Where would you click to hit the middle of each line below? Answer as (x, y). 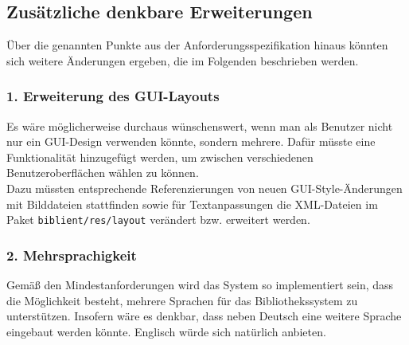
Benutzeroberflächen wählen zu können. (103, 172)
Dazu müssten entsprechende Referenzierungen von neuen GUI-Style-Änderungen (204, 188)
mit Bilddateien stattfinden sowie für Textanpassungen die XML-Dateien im (192, 204)
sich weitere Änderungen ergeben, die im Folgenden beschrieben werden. (183, 60)
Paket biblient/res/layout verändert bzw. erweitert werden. (158, 220)
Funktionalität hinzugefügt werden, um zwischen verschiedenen (160, 157)
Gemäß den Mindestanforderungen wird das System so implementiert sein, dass (200, 285)
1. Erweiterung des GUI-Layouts (113, 96)
